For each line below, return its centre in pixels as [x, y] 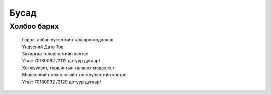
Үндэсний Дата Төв [43, 47]
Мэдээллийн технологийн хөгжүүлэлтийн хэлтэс [74, 75]
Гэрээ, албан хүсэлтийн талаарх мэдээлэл [68, 40]
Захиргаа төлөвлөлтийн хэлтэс [55, 53]
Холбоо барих [34, 26]
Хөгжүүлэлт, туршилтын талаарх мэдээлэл [68, 68]
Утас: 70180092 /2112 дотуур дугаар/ [61, 61]
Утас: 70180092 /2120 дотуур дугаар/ [61, 82]
